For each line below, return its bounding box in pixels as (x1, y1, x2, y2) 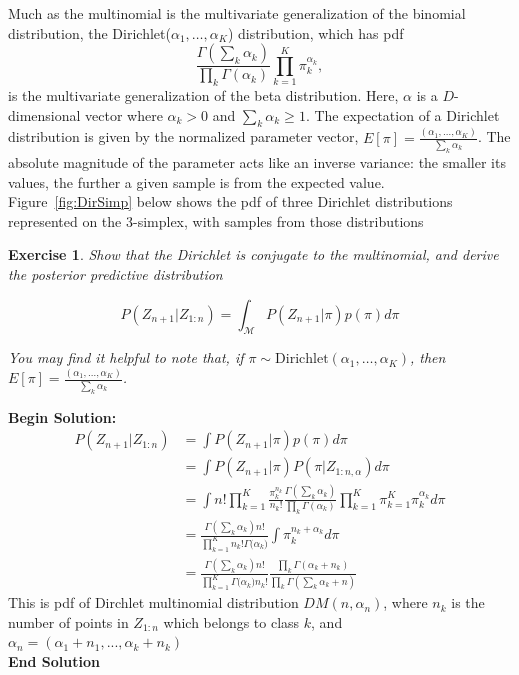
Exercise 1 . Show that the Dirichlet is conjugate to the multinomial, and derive (8, 244, 499, 265)
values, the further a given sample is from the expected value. (8, 171, 385, 192)
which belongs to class (163, 611, 300, 632)
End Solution (8, 650, 100, 671)
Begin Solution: (8, 406, 117, 427)
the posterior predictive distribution (8, 263, 223, 284)
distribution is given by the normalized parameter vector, (8, 126, 359, 147)
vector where (85, 104, 163, 125)
